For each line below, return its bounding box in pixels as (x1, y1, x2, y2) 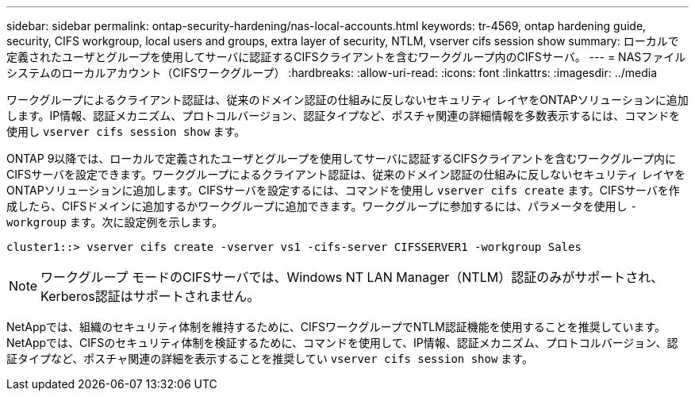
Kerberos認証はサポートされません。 (40, 288, 260, 304)
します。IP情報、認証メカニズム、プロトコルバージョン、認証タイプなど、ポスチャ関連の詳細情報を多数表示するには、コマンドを (6, 109, 681, 122)
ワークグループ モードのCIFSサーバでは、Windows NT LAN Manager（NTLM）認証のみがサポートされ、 (40, 269, 664, 285)
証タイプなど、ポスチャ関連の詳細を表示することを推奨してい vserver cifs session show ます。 (6, 352, 533, 365)
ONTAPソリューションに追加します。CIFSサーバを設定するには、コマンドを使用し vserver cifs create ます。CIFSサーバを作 (6, 183, 680, 197)
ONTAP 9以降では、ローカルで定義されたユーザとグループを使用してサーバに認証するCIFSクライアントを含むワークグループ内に (6, 152, 676, 165)
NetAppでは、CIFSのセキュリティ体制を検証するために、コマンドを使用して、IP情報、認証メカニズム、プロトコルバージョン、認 (6, 336, 678, 349)
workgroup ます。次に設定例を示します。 (6, 215, 223, 229)
